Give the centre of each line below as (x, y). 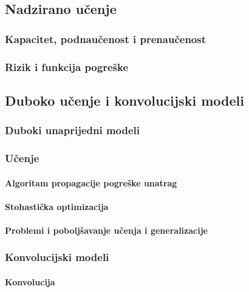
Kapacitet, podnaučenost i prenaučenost (105, 39)
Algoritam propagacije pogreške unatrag (91, 182)
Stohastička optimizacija (57, 206)
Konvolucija (30, 281)
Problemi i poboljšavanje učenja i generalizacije (106, 230)
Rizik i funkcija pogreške (67, 66)
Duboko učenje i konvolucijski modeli (124, 100)
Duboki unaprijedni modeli (73, 130)
